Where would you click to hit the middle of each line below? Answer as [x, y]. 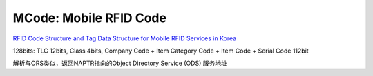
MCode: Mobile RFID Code [90, 18]
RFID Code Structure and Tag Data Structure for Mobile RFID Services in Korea [125, 38]
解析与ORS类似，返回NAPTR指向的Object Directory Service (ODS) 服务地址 [120, 63]
